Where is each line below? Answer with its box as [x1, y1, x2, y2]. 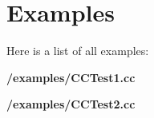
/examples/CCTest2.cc [6, 96, 136, 112]
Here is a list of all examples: [6, 42, 149, 59]
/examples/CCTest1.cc [6, 69, 136, 85]
